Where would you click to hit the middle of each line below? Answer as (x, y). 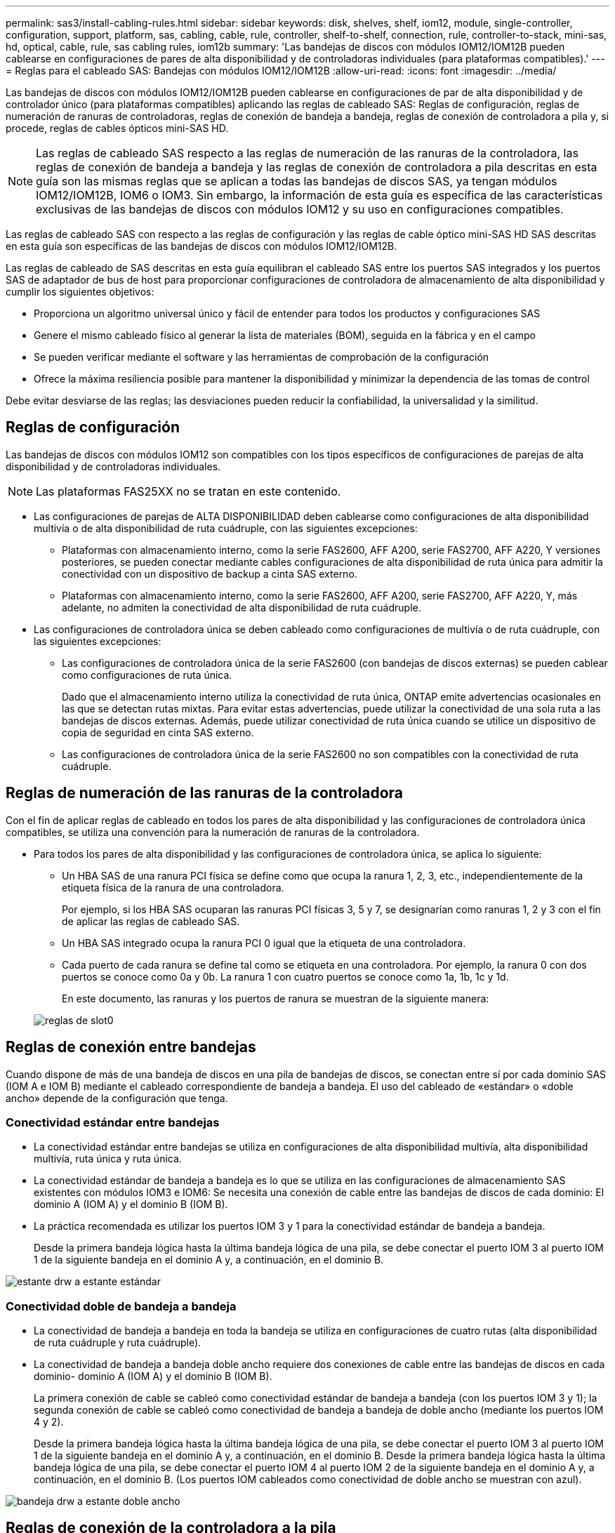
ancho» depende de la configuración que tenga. (117, 1098)
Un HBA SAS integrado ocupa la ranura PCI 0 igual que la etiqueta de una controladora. (264, 943)
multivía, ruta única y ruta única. (108, 1159)
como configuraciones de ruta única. (147, 675)
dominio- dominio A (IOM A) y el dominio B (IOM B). (153, 1376)
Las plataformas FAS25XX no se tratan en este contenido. (189, 491)
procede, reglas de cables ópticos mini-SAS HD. (117, 128)
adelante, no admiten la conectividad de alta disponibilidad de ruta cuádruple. (242, 607)
